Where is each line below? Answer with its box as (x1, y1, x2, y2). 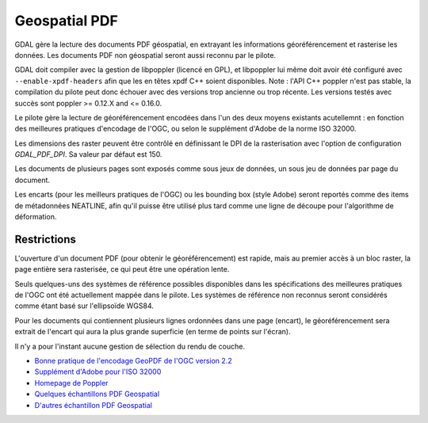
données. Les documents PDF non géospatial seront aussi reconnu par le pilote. (14, 50, 277, 59)
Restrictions (14, 232, 77, 246)
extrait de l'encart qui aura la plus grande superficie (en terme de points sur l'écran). (14, 327, 291, 337)
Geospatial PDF (14, 12, 118, 29)
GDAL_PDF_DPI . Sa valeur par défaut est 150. (14, 150, 162, 159)
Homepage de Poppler (34, 378, 109, 387)
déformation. (14, 212, 57, 222)
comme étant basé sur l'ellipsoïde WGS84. (14, 301, 155, 311)
